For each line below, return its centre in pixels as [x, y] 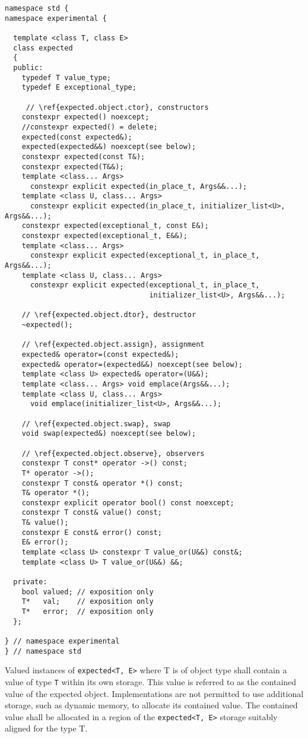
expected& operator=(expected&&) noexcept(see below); [132, 364]
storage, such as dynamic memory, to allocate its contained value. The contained [151, 705]
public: [28, 67]
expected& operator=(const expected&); [100, 354]
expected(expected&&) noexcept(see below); [109, 147]
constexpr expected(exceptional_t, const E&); [115, 226]
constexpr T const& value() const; [92, 513]
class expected [43, 48]
